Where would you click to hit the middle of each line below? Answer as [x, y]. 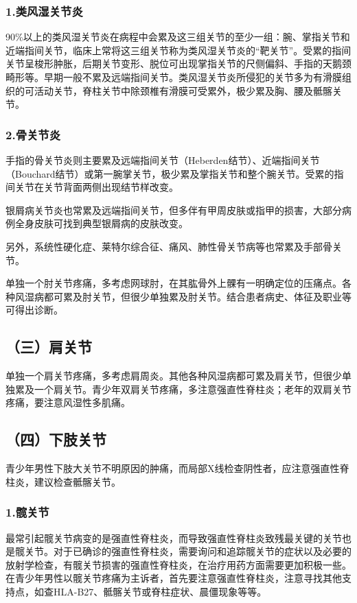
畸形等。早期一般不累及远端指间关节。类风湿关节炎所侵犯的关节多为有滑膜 [174, 77]
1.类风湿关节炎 [44, 11]
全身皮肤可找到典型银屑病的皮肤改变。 [101, 223]
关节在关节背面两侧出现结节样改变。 [96, 187]
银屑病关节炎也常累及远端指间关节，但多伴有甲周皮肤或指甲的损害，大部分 [174, 210]
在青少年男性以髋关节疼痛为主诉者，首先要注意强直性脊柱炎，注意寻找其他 [174, 578]
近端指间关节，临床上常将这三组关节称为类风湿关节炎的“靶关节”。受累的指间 [178, 50]
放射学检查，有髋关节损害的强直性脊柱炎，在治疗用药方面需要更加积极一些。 [178, 564]
